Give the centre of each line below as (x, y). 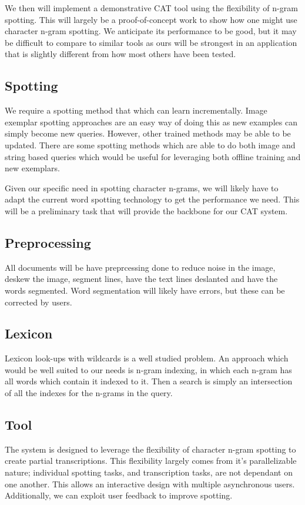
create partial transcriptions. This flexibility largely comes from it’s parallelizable (151, 461)
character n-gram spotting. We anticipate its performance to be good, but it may (151, 31)
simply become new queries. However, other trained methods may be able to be (148, 133)
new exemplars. (32, 168)
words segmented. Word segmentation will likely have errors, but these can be (145, 290)
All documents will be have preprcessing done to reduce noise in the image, (140, 267)
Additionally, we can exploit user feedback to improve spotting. (119, 495)
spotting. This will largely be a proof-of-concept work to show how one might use (151, 19)
